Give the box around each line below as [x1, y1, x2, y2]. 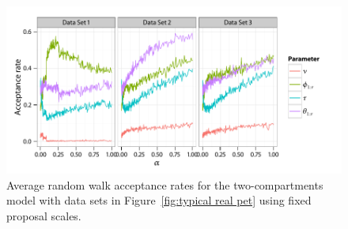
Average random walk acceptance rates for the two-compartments [6, 176, 323, 193]
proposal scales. [6, 207, 81, 223]
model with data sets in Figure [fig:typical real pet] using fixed [6, 192, 312, 208]
